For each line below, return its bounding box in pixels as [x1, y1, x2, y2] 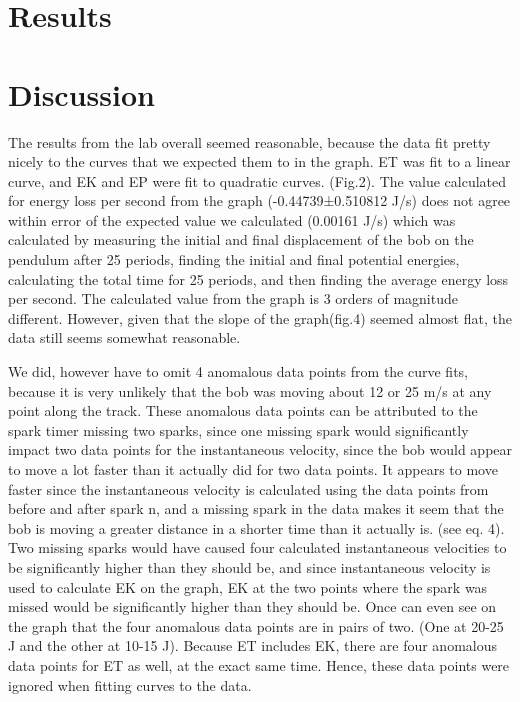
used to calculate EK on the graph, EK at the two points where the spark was [8, 576, 488, 597]
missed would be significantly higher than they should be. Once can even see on [8, 596, 497, 617]
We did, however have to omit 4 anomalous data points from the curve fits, [8, 361, 468, 382]
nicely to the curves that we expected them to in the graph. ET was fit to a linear [8, 151, 511, 172]
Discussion [8, 73, 155, 114]
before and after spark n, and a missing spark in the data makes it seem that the [8, 498, 504, 519]
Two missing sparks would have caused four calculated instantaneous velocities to [8, 537, 507, 558]
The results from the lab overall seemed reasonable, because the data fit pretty [8, 131, 491, 152]
